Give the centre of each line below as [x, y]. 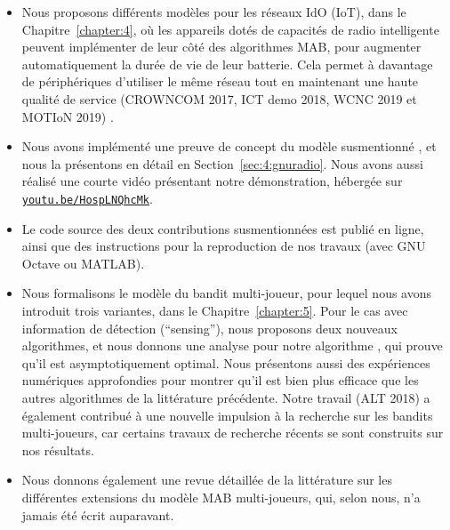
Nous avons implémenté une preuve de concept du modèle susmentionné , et [229, 146]
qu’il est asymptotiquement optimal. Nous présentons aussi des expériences [226, 362]
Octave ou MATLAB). [83, 263]
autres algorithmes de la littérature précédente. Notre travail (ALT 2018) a [226, 397]
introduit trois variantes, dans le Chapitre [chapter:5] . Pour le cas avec [215, 310]
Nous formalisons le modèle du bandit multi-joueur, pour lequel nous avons [227, 293]
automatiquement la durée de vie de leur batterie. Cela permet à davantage [227, 64]
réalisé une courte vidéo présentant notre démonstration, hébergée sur [212, 181]
